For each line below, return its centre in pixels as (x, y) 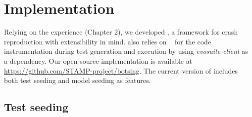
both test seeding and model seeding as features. (77, 80)
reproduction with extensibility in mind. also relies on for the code (108, 41)
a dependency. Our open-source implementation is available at (98, 60)
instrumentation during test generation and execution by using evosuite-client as (126, 51)
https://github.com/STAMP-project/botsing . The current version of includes (121, 70)
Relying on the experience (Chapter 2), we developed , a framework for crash (121, 32)
